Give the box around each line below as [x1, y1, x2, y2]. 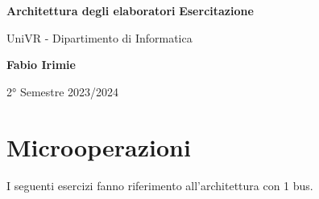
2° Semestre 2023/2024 [6, 83, 119, 99]
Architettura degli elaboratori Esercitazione [6, 2, 254, 18]
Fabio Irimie [6, 56, 76, 73]
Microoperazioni [6, 130, 191, 163]
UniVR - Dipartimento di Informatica [6, 29, 193, 46]
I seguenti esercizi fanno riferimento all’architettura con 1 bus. [6, 177, 313, 193]
